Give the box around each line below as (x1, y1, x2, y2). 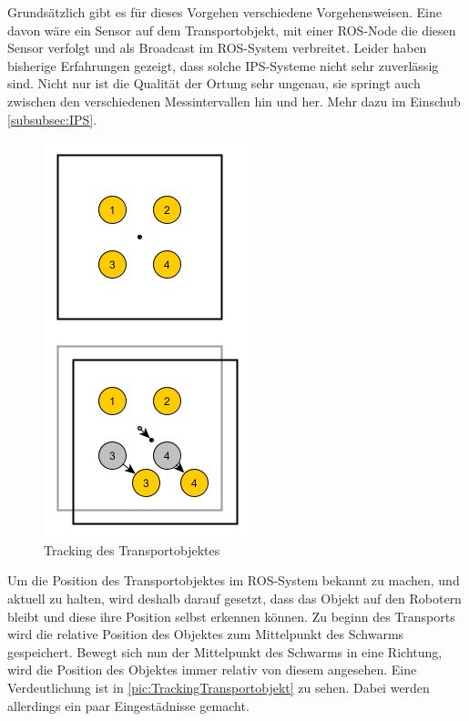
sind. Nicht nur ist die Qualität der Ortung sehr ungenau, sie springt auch (7, 74, 421, 93)
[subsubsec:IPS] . (7, 109, 97, 128)
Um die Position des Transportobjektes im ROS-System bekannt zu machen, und (7, 571, 460, 590)
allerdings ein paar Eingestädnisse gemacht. (7, 696, 250, 715)
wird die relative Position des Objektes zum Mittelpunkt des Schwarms (7, 625, 404, 644)
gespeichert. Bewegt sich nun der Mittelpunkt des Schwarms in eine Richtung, (7, 642, 443, 661)
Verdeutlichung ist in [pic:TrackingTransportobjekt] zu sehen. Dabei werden (7, 677, 430, 696)
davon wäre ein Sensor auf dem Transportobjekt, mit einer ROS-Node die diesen (7, 20, 456, 39)
